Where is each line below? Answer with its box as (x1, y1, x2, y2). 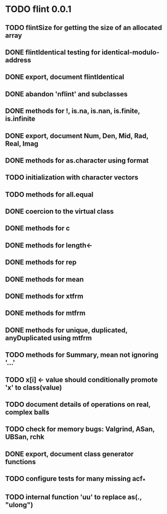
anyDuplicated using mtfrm (5, 333, 92, 342)
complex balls (5, 408, 50, 416)
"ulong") (5, 501, 33, 509)
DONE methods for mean (5, 275, 84, 283)
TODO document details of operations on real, (5, 400, 151, 409)
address (5, 56, 31, 64)
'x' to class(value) (5, 383, 62, 392)
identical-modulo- (101, 48, 160, 56)
